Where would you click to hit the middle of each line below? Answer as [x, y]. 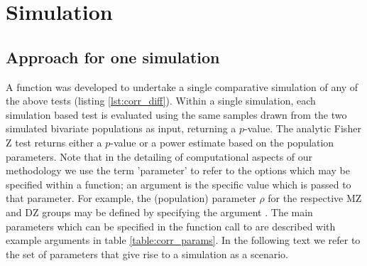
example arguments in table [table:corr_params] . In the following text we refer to [183, 240]
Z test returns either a [54, 142]
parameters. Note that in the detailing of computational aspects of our [159, 156]
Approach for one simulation [113, 57]
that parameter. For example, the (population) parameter [131, 198]
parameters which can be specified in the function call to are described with [171, 226]
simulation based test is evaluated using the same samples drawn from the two [176, 114]
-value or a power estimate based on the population [222, 142]
